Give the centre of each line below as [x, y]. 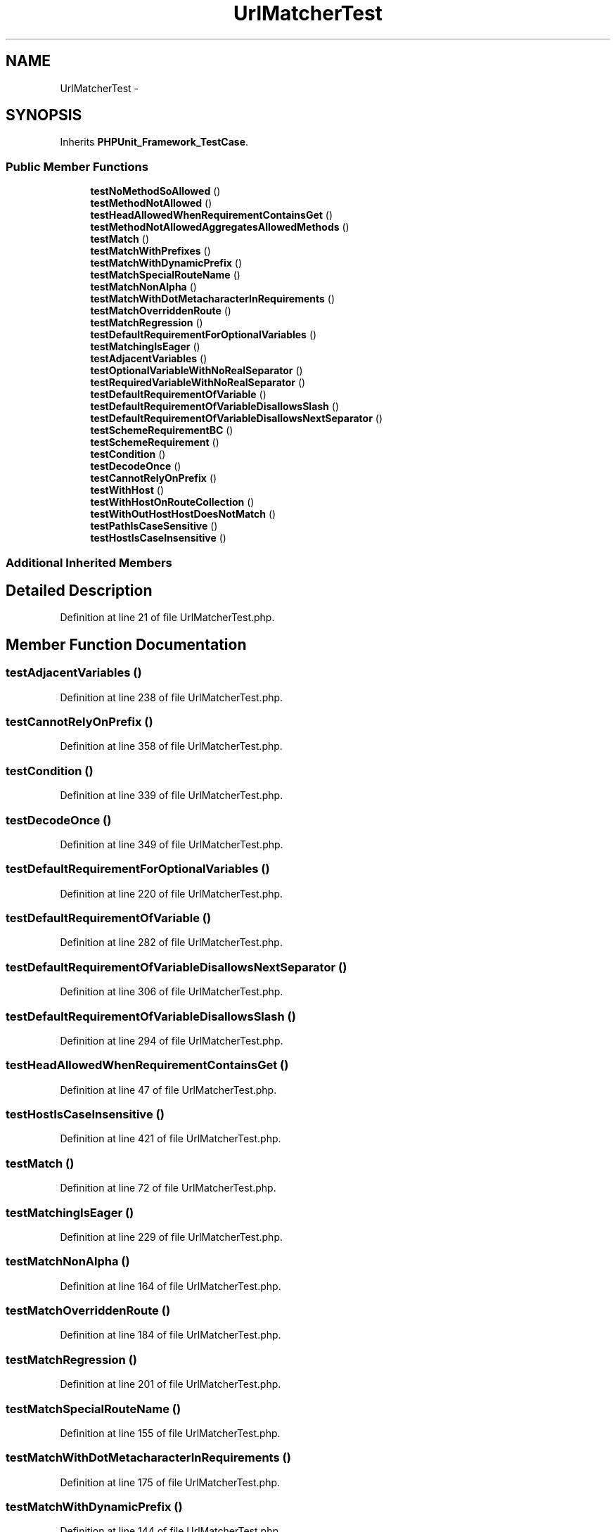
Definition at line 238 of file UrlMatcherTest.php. [172, 697]
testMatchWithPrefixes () [150, 251]
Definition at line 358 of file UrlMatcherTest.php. [171, 746]
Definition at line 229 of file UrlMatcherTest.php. [171, 1237]
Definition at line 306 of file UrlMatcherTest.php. [172, 992]
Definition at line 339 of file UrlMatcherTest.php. [172, 796]
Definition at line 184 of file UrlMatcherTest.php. [171, 1335]
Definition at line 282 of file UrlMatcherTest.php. [171, 943]
